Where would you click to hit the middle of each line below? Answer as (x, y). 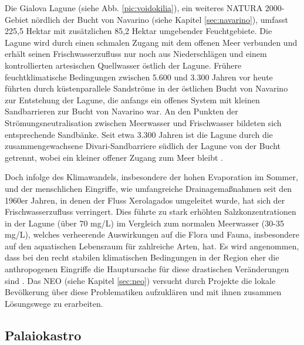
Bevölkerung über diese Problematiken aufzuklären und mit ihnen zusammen (143, 292)
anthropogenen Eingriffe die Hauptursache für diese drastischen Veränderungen (147, 269)
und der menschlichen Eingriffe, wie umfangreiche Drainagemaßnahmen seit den (148, 188)
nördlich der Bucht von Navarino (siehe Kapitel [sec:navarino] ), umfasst (160, 19)
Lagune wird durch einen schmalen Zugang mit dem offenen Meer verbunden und (151, 42)
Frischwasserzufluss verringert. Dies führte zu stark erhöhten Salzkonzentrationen (151, 212)
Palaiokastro (43, 335)
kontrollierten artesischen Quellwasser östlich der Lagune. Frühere (123, 65)
